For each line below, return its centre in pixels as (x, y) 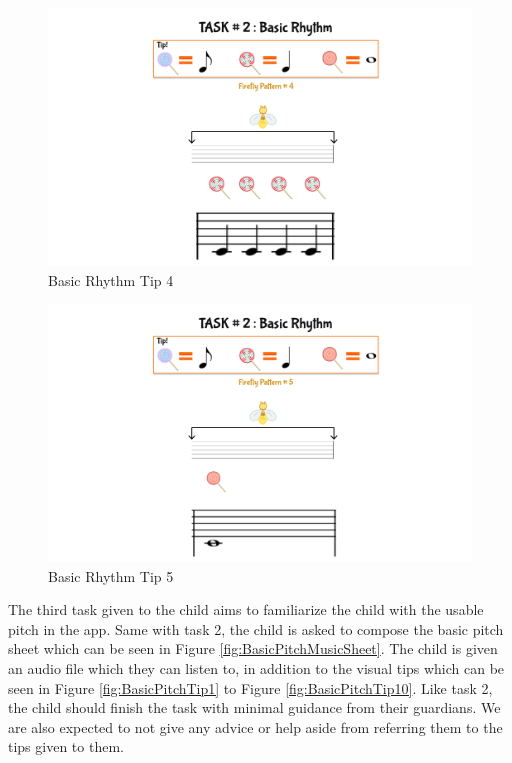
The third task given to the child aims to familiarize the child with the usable (246, 609)
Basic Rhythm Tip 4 (111, 279)
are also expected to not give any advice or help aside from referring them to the (255, 726)
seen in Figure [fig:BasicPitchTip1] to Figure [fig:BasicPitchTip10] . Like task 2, (250, 687)
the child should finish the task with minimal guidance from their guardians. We (254, 707)
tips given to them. (66, 746)
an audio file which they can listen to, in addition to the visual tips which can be (256, 668)
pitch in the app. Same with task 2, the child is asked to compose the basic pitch (256, 628)
